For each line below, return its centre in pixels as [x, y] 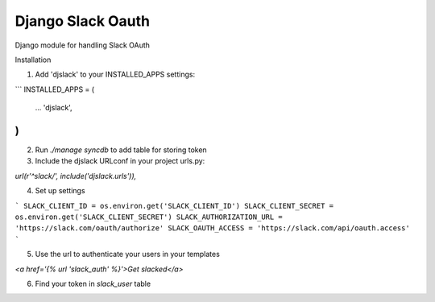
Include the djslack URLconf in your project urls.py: [120, 161]
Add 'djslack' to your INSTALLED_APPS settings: [115, 74]
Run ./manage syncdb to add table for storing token [121, 150]
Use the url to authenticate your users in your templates [128, 254]
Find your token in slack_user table [93, 283]
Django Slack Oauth [83, 21]
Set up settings [60, 191]
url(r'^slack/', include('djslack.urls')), [76, 176]
